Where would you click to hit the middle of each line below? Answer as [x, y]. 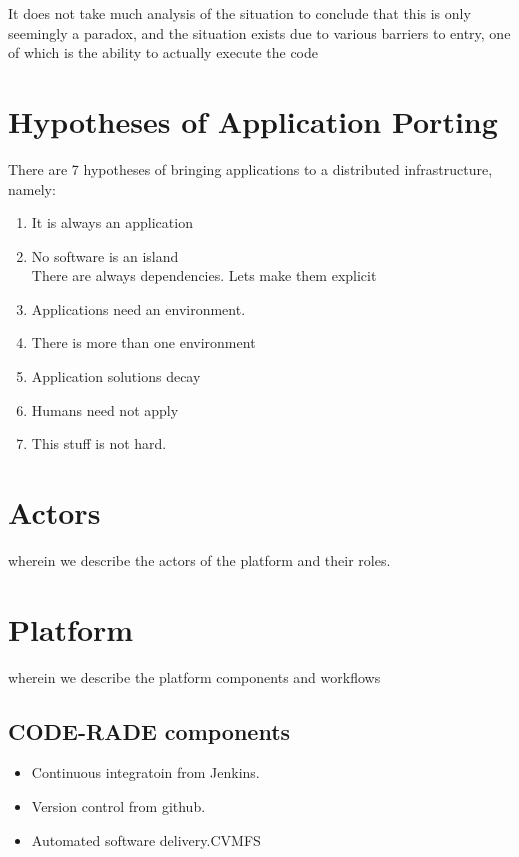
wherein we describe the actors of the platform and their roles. [199, 559]
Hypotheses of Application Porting [253, 120]
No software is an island [105, 255]
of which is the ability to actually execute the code [163, 52]
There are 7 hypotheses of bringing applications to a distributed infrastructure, [250, 168]
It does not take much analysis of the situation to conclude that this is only [239, 13]
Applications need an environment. [138, 308]
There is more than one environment [143, 342]
